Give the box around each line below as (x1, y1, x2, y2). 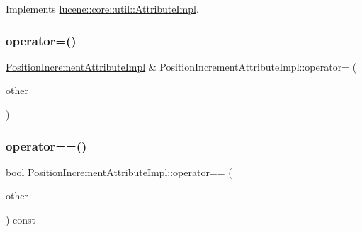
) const (6, 212, 36, 226)
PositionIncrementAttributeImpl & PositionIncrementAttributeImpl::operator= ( (6, 59, 357, 74)
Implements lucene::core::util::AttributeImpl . (6, 1, 199, 16)
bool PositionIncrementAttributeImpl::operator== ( (6, 164, 232, 179)
